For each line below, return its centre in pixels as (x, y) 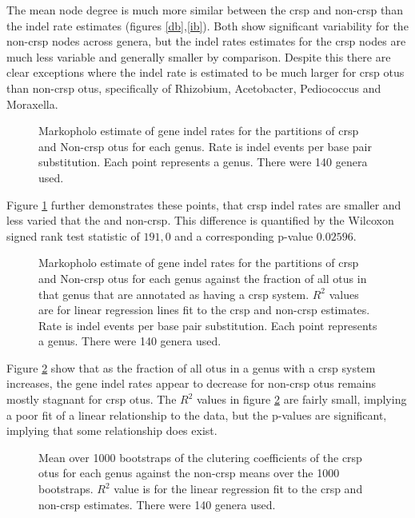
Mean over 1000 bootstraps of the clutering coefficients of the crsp (200, 457)
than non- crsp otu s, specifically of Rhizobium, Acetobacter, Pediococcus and (194, 88)
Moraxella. (32, 104)
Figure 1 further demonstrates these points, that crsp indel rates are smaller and (204, 204)
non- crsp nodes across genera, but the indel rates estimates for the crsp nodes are (206, 41)
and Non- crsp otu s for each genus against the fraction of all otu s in (203, 278)
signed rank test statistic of (73, 235)
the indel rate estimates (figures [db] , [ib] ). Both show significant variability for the (207, 25)
